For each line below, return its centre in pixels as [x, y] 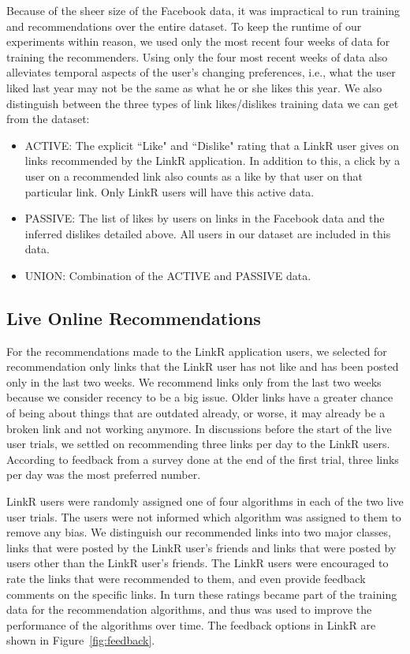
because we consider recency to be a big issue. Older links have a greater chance [200, 397]
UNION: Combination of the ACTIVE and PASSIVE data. [168, 275]
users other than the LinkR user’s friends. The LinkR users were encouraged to [198, 563]
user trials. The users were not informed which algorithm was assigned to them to [204, 516]
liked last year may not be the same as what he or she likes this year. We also [194, 87]
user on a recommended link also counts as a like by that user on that [194, 176]
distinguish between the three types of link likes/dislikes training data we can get [203, 103]
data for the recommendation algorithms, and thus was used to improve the [189, 609]
